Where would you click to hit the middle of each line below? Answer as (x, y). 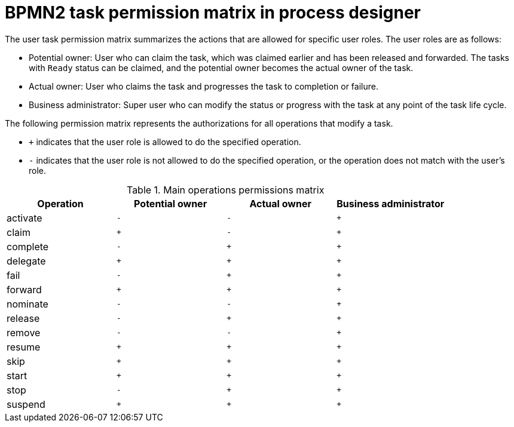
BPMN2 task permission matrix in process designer (213, 13)
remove (24, 332)
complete (28, 246)
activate (25, 218)
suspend (26, 404)
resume (24, 347)
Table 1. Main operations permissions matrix (225, 190)
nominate (27, 304)
